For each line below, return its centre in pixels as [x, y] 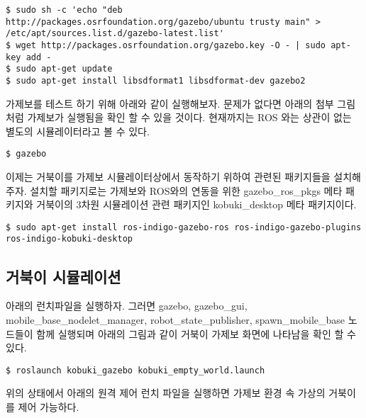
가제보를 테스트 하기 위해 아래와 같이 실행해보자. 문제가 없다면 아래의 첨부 [170, 103]
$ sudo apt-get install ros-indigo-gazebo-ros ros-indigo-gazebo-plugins [184, 227]
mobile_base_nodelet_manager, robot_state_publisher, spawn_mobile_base [176, 319]
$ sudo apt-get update [59, 69]
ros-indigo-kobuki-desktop [69, 239]
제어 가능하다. [49, 406]
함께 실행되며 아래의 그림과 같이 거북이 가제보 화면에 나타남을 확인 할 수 [196, 333]
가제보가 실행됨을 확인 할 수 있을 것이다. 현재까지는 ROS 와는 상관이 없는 [189, 117]
